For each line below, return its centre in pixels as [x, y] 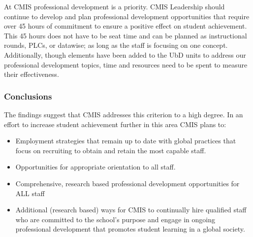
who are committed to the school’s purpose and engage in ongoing [115, 219]
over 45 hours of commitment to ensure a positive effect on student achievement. [126, 26]
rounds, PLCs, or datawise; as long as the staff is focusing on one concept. [116, 45]
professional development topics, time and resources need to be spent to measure [126, 64]
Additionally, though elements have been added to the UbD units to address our [125, 54]
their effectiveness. [32, 74]
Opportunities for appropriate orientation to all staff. [95, 167]
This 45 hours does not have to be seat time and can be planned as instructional [126, 35]
